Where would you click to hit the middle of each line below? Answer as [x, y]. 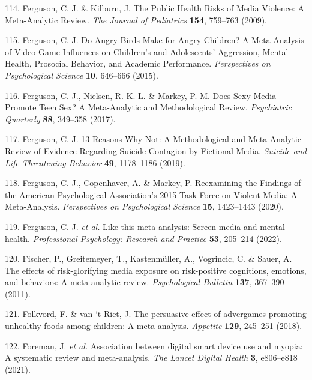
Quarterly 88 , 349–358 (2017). [60, 119]
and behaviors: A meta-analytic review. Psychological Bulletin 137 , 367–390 [145, 282]
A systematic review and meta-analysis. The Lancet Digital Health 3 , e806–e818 [151, 357]
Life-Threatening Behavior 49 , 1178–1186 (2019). [95, 162]
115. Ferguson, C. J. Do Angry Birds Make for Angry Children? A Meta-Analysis [154, 40]
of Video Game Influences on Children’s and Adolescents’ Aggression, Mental [147, 51]
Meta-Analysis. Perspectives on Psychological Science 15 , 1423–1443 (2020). [144, 206]
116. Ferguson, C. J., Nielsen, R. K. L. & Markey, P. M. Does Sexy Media [141, 95]
